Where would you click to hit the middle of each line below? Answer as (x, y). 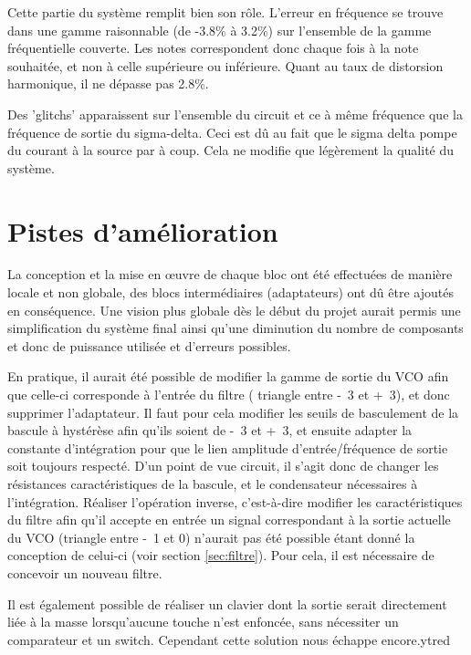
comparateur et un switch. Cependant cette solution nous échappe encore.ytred (229, 639)
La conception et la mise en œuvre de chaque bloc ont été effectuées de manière (230, 274)
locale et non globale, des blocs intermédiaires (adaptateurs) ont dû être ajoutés (230, 292)
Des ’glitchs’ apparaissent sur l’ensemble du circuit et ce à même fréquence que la (235, 114)
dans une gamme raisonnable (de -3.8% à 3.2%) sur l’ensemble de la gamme (220, 30)
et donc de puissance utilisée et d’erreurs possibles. (149, 345)
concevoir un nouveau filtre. (85, 572)
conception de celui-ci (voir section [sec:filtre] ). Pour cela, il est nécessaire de (221, 555)
